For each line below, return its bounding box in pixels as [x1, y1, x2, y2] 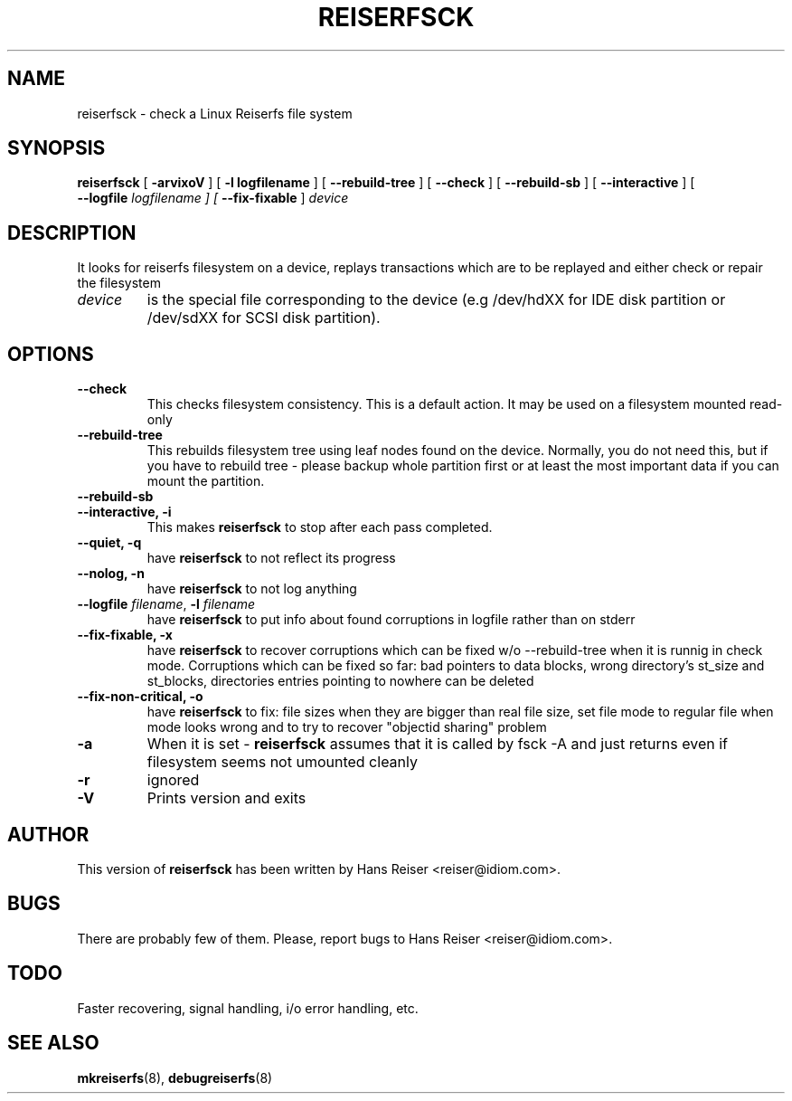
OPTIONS [7, 342, 94, 365]
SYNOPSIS [7, 137, 106, 160]
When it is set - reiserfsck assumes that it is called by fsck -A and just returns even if [146, 735, 729, 754]
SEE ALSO [7, 1031, 99, 1055]
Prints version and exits [146, 789, 306, 808]
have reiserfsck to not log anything [146, 581, 357, 597]
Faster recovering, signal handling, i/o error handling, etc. [77, 1000, 419, 1016]
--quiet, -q [77, 535, 142, 551]
